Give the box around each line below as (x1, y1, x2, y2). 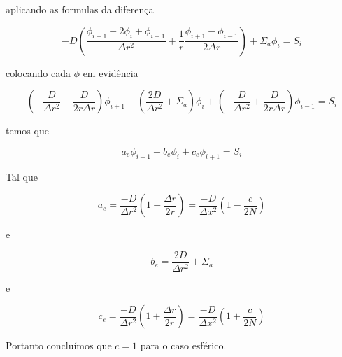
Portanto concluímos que (6, 338, 112, 353)
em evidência (83, 65, 138, 80)
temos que (6, 123, 49, 138)
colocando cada (6, 65, 71, 80)
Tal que (6, 169, 38, 183)
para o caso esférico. (140, 338, 227, 353)
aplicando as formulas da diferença (6, 2, 154, 16)
